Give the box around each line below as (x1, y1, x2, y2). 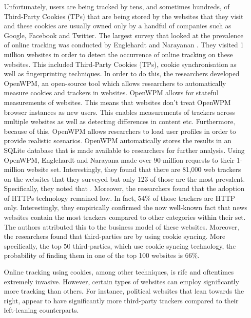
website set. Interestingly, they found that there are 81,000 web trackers (26, 164, 241, 174)
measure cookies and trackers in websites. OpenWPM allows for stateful (4, 87, 218, 98)
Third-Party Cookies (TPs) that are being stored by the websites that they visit (4, 11, 244, 21)
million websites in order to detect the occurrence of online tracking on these (4, 49, 233, 59)
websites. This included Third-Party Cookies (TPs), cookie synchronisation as (4, 59, 237, 69)
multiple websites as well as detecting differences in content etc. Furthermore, (4, 116, 235, 127)
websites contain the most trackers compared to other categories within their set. (4, 212, 246, 222)
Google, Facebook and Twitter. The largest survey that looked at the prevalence (4, 30, 244, 40)
